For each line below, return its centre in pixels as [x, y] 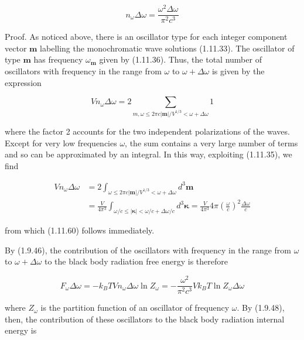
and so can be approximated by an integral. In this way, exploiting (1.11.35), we [148, 154]
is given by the [238, 71]
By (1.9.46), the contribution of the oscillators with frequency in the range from [148, 250]
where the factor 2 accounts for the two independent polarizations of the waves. [147, 131]
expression [23, 82]
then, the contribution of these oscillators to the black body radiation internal [145, 319]
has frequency [58, 59]
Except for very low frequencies [61, 142]
